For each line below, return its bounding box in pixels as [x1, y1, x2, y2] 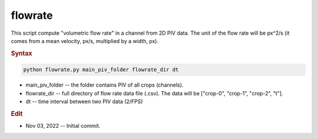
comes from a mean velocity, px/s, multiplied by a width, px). [11, 37, 159, 44]
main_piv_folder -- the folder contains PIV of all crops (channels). [25, 81, 184, 88]
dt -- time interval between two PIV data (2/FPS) [25, 98, 143, 105]
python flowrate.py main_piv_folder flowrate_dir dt [23, 67, 179, 73]
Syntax [11, 49, 32, 57]
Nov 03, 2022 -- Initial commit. [25, 123, 101, 129]
